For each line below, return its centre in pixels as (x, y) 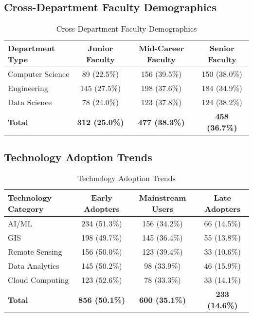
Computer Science (39, 74)
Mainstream (163, 198)
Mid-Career (161, 48)
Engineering (28, 88)
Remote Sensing (35, 252)
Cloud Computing (38, 280)
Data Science (30, 102)
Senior (222, 48)
